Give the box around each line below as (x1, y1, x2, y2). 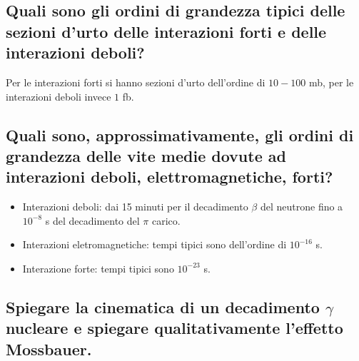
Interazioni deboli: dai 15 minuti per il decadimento (22, 199, 248, 214)
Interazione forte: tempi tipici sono (22, 260, 174, 275)
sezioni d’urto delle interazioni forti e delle (6, 20, 327, 42)
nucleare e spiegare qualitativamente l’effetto (6, 317, 343, 339)
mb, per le (308, 74, 354, 89)
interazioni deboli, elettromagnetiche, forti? (6, 166, 333, 188)
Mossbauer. (6, 337, 92, 360)
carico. (151, 213, 181, 228)
